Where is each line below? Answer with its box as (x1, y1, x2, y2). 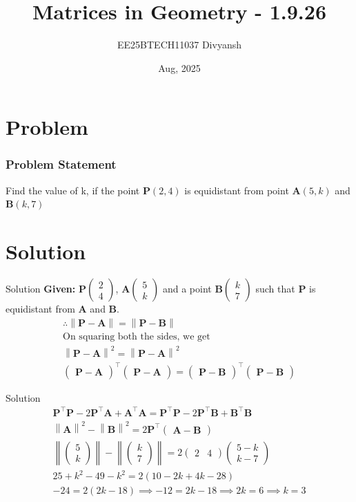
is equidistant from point (184, 183, 289, 197)
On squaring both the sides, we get (63, 331, 210, 342)
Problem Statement (6, 156, 117, 173)
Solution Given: (6, 281, 76, 296)
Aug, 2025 (158, 60, 201, 75)
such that (255, 281, 295, 296)
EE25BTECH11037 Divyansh (117, 37, 241, 52)
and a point (162, 281, 212, 296)
